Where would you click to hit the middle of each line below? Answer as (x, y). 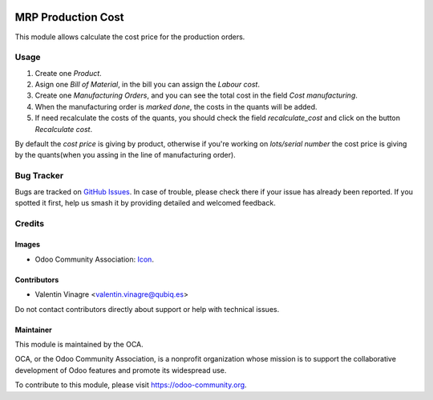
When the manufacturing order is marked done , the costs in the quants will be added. (176, 106)
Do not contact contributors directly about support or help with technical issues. (147, 309)
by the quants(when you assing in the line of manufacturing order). (125, 155)
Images (27, 245)
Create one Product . (68, 73)
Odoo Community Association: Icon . (94, 259)
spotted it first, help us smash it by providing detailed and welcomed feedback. (145, 202)
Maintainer (33, 330)
